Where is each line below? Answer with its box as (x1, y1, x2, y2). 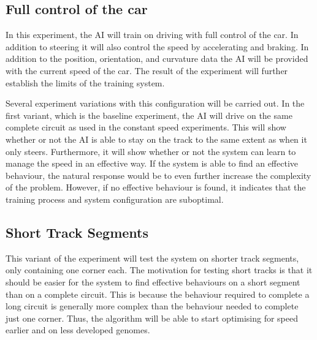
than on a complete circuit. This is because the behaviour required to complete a (6, 287, 310, 300)
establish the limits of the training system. (6, 76, 165, 89)
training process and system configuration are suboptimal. (6, 192, 224, 205)
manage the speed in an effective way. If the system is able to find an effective (6, 157, 298, 170)
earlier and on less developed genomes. (6, 323, 150, 336)
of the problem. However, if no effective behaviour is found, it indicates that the (6, 181, 306, 194)
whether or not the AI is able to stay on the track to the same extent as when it (6, 132, 307, 145)
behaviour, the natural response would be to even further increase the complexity (6, 168, 311, 181)
